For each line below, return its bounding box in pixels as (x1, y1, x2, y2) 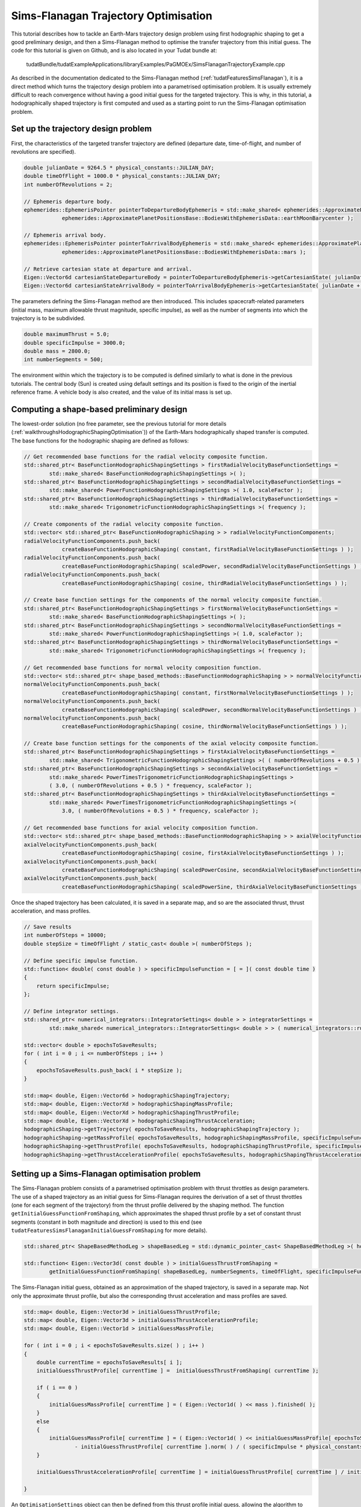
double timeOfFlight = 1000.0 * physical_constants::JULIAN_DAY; (23, 172, 221, 180)
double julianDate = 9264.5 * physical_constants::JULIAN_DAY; (23, 164, 215, 171)
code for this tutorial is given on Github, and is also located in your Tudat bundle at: (11, 47, 217, 54)
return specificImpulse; (36, 983, 110, 989)
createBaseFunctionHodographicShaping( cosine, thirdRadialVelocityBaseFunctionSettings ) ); (61, 579, 348, 587)
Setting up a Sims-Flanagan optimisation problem (11, 1169, 201, 1179)
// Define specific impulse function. (23, 957, 138, 964)
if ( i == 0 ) (36, 1384, 78, 1391)
